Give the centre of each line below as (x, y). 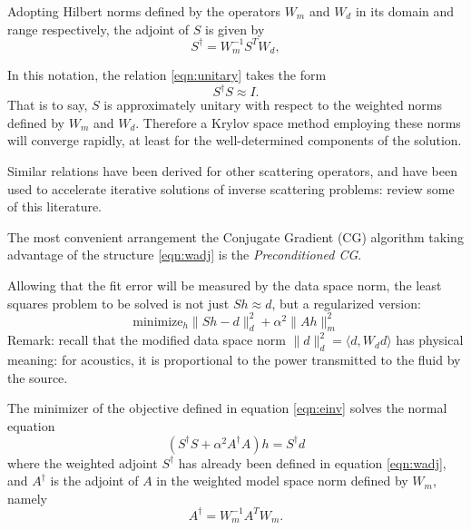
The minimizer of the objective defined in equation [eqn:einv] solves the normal (227, 408)
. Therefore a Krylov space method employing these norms (298, 122)
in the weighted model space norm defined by (282, 481)
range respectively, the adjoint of (98, 29)
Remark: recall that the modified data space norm (147, 340)
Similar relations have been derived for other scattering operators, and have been (233, 171)
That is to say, (48, 105)
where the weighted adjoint (83, 462)
